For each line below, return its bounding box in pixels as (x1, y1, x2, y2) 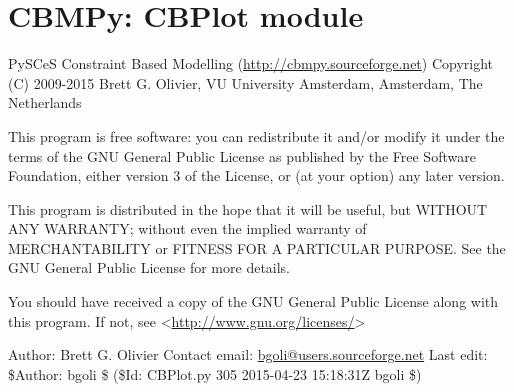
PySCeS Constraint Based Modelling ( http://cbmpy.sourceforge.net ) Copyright (8, 53, 494, 74)
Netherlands (8, 92, 82, 113)
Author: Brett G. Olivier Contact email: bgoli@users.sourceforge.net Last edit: (8, 344, 488, 365)
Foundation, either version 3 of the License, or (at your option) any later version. (8, 165, 505, 186)
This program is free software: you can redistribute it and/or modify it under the (8, 125, 505, 146)
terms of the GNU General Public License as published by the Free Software (8, 145, 476, 166)
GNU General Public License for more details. (8, 257, 291, 278)
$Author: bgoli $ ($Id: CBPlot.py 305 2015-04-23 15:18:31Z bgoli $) (8, 363, 422, 384)
